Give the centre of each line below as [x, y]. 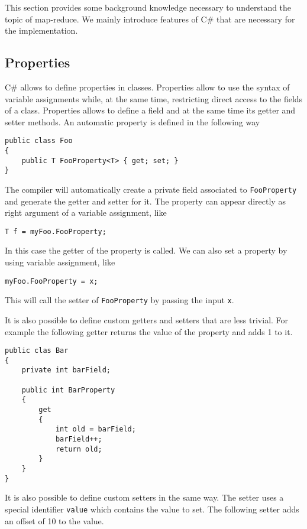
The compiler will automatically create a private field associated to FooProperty [151, 189]
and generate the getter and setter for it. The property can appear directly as [145, 201]
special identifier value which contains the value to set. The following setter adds [152, 509]
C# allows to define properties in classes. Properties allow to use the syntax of [147, 87]
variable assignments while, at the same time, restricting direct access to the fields [154, 98]
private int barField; [66, 370]
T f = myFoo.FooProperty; [56, 231]
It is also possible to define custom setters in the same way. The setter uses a [144, 497]
